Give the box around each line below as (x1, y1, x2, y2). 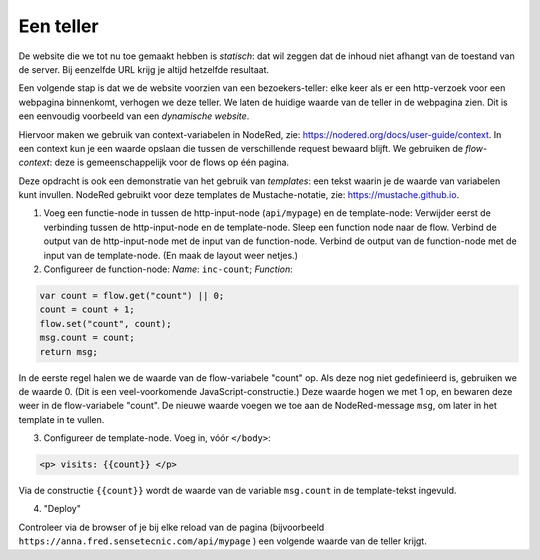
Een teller (18, 15, 99, 37)
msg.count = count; (39, 332, 135, 344)
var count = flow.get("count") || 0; (39, 290, 225, 301)
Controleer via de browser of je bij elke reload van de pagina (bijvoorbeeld (18, 521, 325, 533)
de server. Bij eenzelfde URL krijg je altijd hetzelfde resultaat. (18, 63, 270, 75)
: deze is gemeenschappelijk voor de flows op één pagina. (49, 156, 290, 169)
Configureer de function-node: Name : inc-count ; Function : (43, 263, 294, 275)
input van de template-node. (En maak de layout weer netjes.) (43, 249, 299, 261)
